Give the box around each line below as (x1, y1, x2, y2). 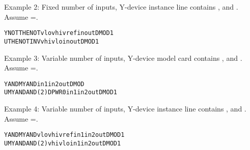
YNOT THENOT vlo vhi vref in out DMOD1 (4, 29, 114, 37)
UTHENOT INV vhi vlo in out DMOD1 (4, 37, 99, 45)
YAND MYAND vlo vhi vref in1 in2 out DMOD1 (4, 131, 125, 139)
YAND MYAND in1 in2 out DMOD (4, 80, 85, 88)
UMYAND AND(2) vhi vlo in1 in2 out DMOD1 (4, 139, 121, 147)
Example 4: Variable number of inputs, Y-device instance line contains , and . (4, 103, 246, 114)
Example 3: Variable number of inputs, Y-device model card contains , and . (4, 52, 242, 63)
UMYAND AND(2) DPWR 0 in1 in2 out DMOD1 (4, 89, 117, 96)
